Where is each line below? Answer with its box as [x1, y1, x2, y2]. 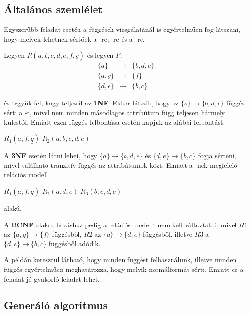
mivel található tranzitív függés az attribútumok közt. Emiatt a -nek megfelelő [4, 160, 237, 170]
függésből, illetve [142, 229, 192, 239]
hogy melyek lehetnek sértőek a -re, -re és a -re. [4, 33, 145, 44]
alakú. [4, 203, 22, 213]
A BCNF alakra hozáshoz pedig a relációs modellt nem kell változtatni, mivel [4, 219, 237, 229]
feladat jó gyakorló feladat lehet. [4, 273, 100, 284]
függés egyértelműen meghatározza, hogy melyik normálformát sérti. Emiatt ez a [4, 264, 244, 274]
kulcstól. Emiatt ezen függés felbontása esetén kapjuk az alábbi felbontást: [4, 117, 225, 127]
